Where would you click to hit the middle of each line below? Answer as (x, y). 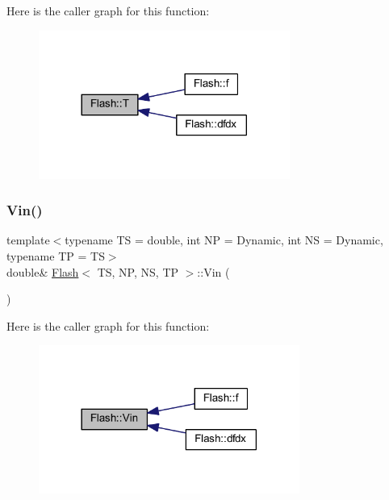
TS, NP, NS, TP (138, 271)
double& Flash (43, 271)
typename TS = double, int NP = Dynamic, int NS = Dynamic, (224, 240)
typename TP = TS (56, 256)
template (28, 240)
